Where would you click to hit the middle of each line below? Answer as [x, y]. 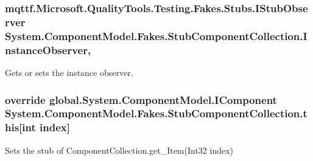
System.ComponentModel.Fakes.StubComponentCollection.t [156, 113]
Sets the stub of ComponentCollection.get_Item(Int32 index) [119, 150]
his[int [20, 127]
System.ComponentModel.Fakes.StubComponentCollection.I [156, 36]
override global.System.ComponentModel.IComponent [141, 99]
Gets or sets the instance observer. [69, 72]
